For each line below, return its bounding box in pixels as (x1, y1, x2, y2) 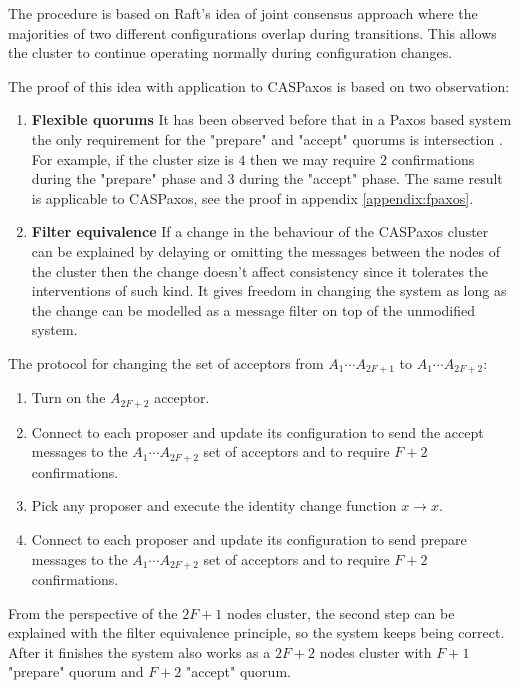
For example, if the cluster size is (31, 148, 234, 169)
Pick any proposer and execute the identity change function (31, 495, 397, 516)
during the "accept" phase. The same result (239, 168, 503, 189)
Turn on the (31, 387, 106, 408)
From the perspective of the (8, 602, 178, 623)
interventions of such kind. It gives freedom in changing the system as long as (31, 280, 507, 301)
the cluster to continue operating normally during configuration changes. (8, 42, 453, 63)
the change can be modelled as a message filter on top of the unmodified (31, 299, 475, 320)
